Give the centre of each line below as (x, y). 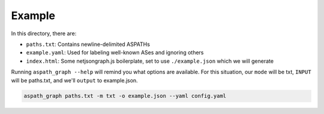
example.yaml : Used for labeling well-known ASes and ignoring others (115, 53)
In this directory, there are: (44, 33)
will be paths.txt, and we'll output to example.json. (74, 80)
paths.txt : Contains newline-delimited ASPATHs (88, 44)
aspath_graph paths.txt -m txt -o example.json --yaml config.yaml (125, 96)
